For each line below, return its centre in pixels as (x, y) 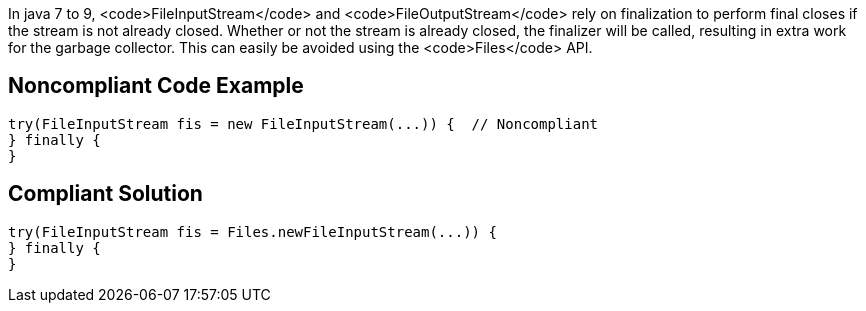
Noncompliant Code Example (156, 86)
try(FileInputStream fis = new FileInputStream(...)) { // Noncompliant (303, 123)
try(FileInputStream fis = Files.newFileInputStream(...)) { (252, 231)
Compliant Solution (105, 194)
